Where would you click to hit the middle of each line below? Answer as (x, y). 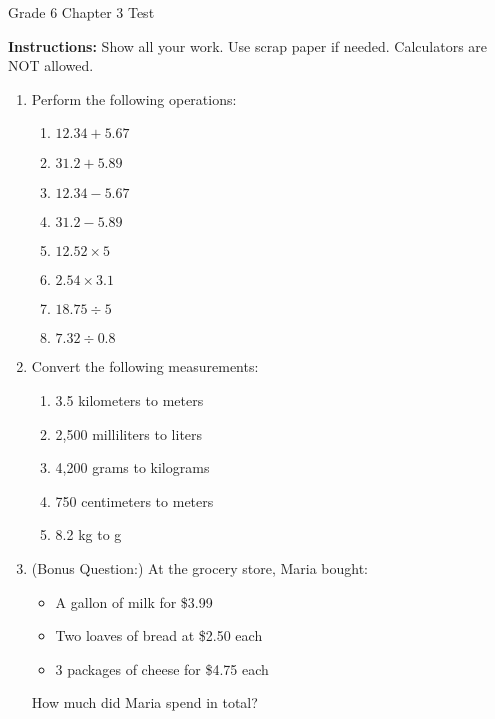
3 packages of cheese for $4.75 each (162, 668)
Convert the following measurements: (145, 366)
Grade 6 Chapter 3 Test (81, 12)
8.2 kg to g (88, 534)
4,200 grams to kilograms (132, 467)
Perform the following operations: (134, 98)
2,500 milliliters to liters (129, 433)
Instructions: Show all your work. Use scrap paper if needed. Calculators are (248, 45)
